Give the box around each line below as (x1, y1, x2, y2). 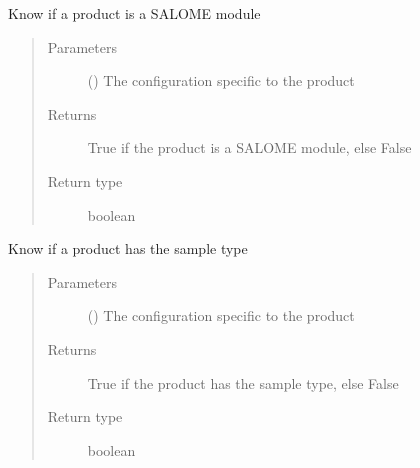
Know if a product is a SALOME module (8, 3, 261, 23)
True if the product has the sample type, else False (87, 372, 399, 393)
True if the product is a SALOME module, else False (87, 137, 412, 158)
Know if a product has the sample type (8, 238, 248, 259)
